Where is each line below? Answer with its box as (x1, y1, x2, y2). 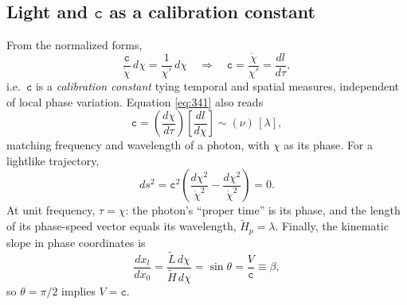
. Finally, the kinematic (275, 218, 389, 234)
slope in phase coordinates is (6, 234, 146, 250)
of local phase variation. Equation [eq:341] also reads (6, 93, 264, 110)
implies (61, 282, 96, 299)
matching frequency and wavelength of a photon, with (6, 137, 270, 153)
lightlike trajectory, (6, 152, 100, 168)
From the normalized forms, (6, 37, 143, 53)
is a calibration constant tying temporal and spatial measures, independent (35, 78, 400, 95)
